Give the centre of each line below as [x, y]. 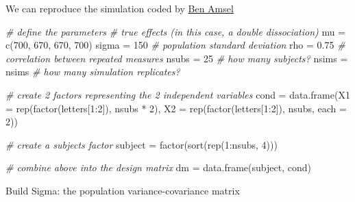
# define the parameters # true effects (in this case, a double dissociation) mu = [176, 31]
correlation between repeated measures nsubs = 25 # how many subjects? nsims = [177, 58]
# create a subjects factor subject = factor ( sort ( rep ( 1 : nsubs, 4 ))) [142, 144]
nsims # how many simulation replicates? [93, 72]
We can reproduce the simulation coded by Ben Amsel [120, 8]
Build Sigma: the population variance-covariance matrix [123, 190]
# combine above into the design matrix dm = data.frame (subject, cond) [158, 167]
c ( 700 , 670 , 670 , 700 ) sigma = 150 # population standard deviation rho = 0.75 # [175, 45]
